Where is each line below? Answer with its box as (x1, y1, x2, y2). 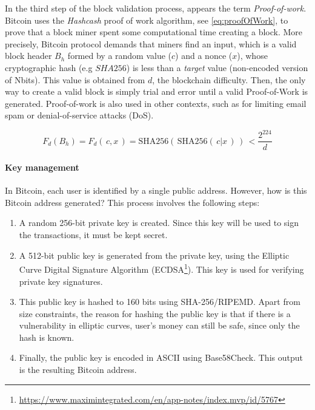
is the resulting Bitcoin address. (19, 363, 137, 376)
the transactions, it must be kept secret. (19, 228, 168, 241)
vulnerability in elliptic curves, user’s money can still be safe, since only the (19, 319, 300, 332)
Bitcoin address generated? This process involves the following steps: (5, 196, 260, 208)
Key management (5, 161, 79, 174)
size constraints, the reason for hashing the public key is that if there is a (19, 307, 291, 319)
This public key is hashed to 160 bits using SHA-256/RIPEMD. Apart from (19, 295, 300, 308)
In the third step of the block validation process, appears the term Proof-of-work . (5, 2, 307, 14)
